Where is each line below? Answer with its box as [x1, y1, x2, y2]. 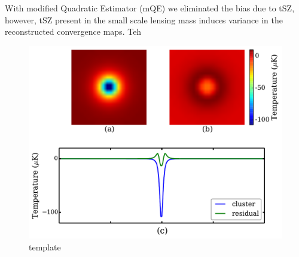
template [29, 240, 61, 253]
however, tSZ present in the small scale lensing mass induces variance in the [5, 13, 283, 26]
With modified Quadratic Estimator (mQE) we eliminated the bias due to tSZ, [5, 2, 295, 14]
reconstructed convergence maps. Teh [5, 25, 142, 38]
